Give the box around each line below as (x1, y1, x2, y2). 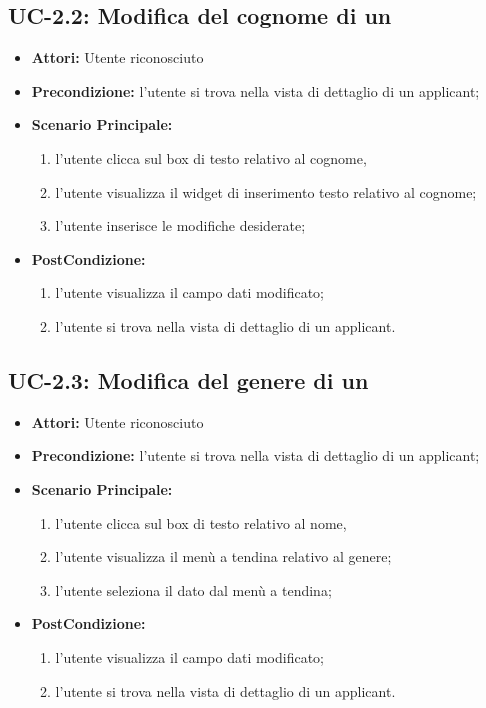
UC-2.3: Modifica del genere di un (8, 364, 369, 395)
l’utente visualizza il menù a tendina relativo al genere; (55, 546, 392, 567)
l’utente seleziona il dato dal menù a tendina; (55, 579, 332, 600)
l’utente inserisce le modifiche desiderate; (55, 215, 306, 236)
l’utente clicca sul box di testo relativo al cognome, (55, 147, 367, 168)
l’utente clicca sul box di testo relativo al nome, (55, 512, 347, 533)
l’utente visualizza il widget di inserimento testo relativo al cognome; (55, 181, 477, 202)
